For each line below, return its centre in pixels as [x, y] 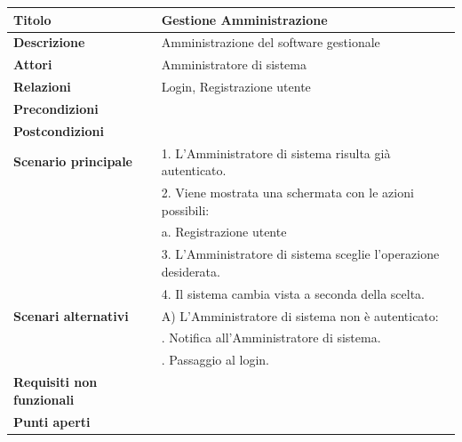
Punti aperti [52, 421]
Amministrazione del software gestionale [271, 42]
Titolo [32, 19]
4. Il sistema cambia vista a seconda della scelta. [293, 293]
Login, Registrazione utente [236, 87]
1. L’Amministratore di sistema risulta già [276, 153]
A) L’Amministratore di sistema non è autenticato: [300, 315]
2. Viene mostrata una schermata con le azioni [287, 192]
